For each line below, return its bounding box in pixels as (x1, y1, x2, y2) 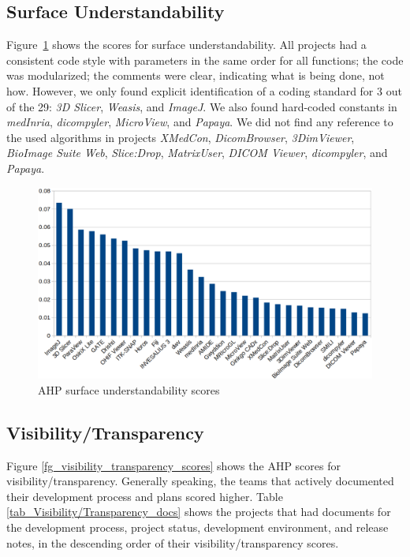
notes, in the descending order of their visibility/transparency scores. (6, 534, 339, 551)
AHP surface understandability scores (38, 381, 220, 398)
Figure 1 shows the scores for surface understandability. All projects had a (6, 36, 367, 53)
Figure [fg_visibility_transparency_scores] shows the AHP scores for (6, 457, 341, 473)
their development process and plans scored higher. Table (6, 488, 283, 504)
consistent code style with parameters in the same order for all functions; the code (6, 51, 404, 68)
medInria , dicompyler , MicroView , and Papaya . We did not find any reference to (6, 114, 393, 130)
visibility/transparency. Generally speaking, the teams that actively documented (6, 473, 394, 489)
